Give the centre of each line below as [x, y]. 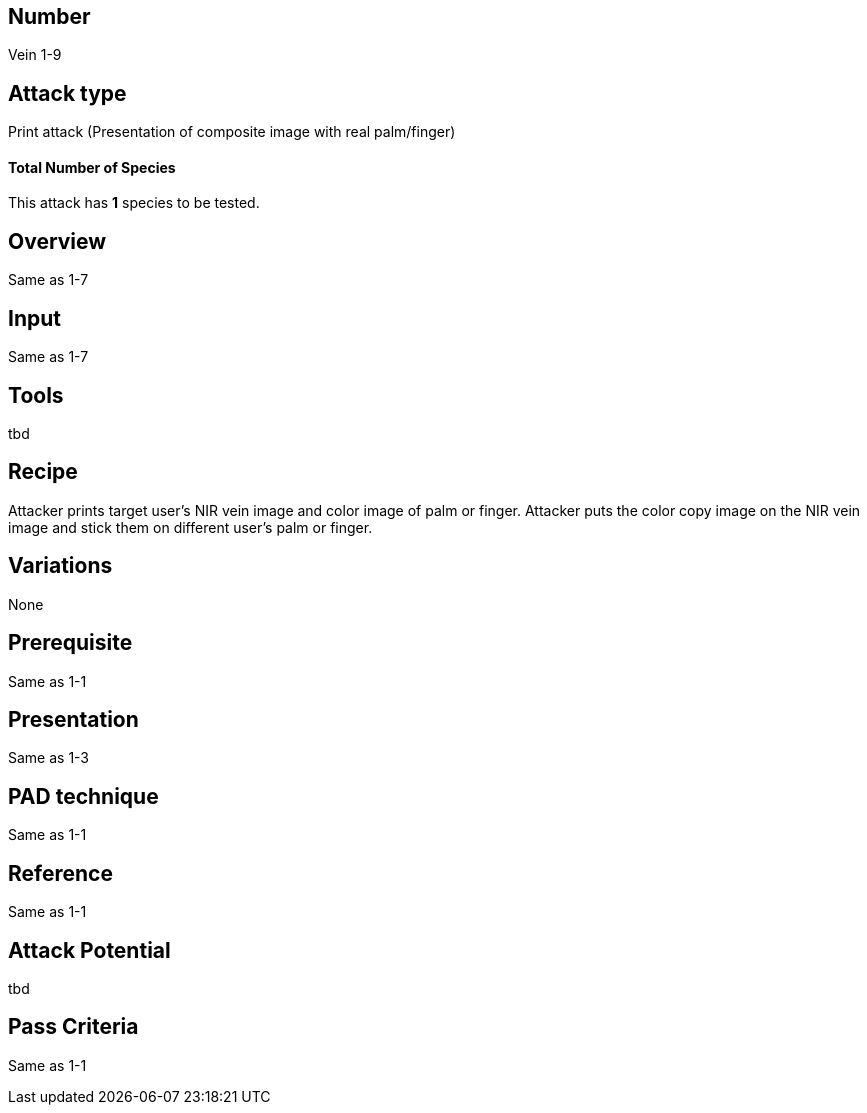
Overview [57, 241]
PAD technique [83, 796]
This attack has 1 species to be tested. [134, 203]
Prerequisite [70, 643]
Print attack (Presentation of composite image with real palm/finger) [232, 132]
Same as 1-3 [49, 758]
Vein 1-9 [35, 55]
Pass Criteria [73, 1027]
